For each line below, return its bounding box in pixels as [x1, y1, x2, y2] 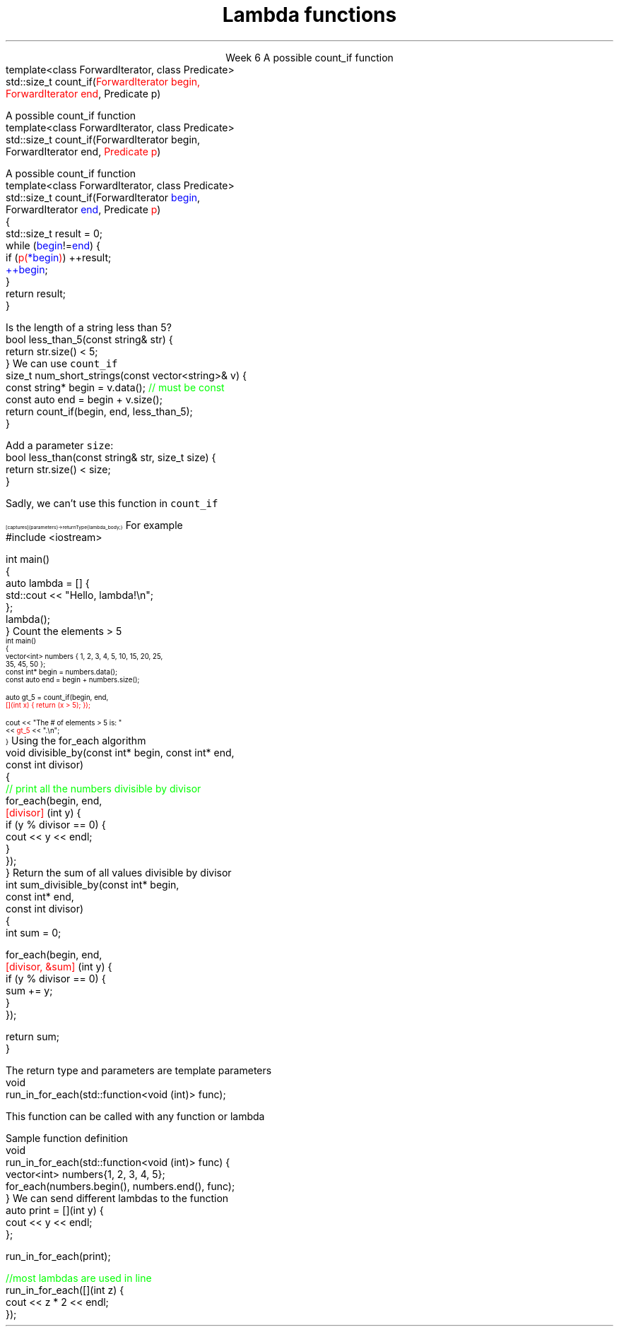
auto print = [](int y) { [6, 1203, 104, 1216]
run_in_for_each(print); [6, 1249, 111, 1262]
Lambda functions [222, 3, 397, 27]
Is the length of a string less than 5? [6, 321, 172, 333]
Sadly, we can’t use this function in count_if [6, 496, 218, 509]
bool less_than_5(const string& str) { [6, 333, 173, 345]
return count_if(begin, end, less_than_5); [6, 405, 193, 417]
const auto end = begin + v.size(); [6, 393, 163, 405]
